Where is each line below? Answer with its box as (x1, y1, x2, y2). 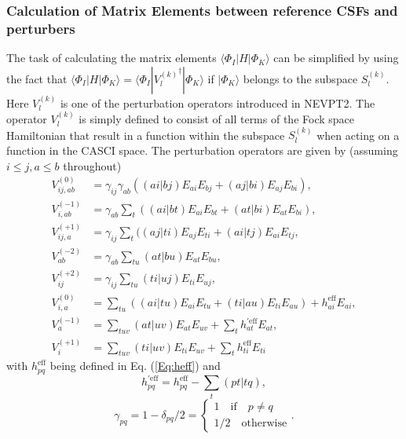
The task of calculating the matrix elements (6, 49, 217, 66)
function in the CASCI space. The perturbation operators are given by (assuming (6, 141, 398, 158)
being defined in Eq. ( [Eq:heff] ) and (49, 357, 221, 374)
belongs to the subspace (243, 70, 358, 86)
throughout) (63, 157, 122, 174)
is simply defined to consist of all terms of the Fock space (79, 110, 354, 126)
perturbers (6, 18, 75, 38)
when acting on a (316, 126, 400, 143)
